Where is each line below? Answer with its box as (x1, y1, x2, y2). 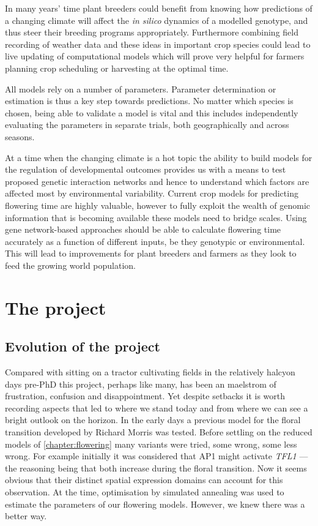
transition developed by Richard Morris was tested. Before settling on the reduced (5, 426, 312, 438)
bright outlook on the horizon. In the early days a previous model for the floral (5, 413, 301, 426)
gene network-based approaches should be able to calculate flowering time (5, 223, 281, 236)
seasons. (5, 130, 35, 143)
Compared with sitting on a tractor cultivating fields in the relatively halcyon (5, 366, 295, 378)
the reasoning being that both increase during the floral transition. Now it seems (5, 461, 307, 474)
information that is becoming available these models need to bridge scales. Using (5, 211, 307, 224)
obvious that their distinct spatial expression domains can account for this (5, 473, 283, 486)
